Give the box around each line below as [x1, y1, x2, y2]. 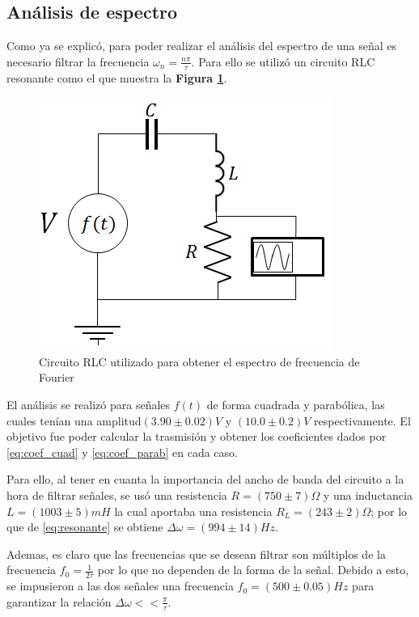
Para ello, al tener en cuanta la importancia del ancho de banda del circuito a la [6, 471, 404, 488]
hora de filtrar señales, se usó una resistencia [6, 486, 227, 503]
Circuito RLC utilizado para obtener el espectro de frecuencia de [39, 353, 360, 370]
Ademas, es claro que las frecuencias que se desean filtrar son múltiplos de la [6, 545, 386, 562]
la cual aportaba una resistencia [114, 502, 273, 519]
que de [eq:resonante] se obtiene [6, 518, 163, 535]
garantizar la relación [6, 593, 112, 610]
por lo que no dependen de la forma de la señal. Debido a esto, [97, 561, 409, 578]
